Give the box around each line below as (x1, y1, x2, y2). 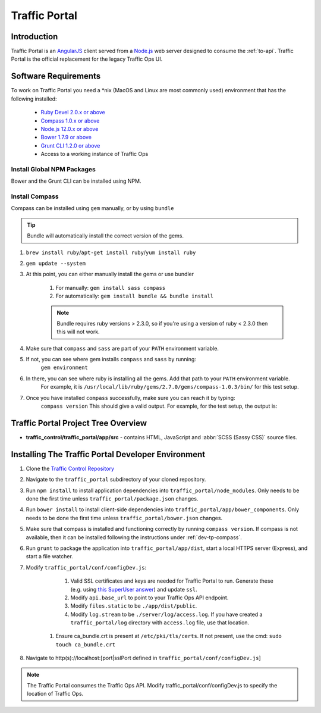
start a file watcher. (26, 553, 74, 560)
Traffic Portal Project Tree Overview (11, 418, 147, 428)
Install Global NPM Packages (11, 165, 96, 173)
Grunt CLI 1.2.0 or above (40, 142, 100, 149)
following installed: (11, 95, 57, 102)
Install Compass (11, 192, 59, 201)
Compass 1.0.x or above (40, 117, 100, 124)
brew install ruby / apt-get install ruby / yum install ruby (26, 249, 196, 256)
